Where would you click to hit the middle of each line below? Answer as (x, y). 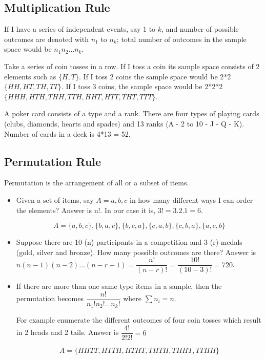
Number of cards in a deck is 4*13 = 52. (67, 133)
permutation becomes (50, 298)
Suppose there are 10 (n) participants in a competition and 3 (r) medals (129, 242)
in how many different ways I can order (191, 199)
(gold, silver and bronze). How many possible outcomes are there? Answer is (136, 252)
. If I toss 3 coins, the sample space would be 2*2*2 (142, 86)
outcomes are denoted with (46, 39)
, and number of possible (200, 29)
